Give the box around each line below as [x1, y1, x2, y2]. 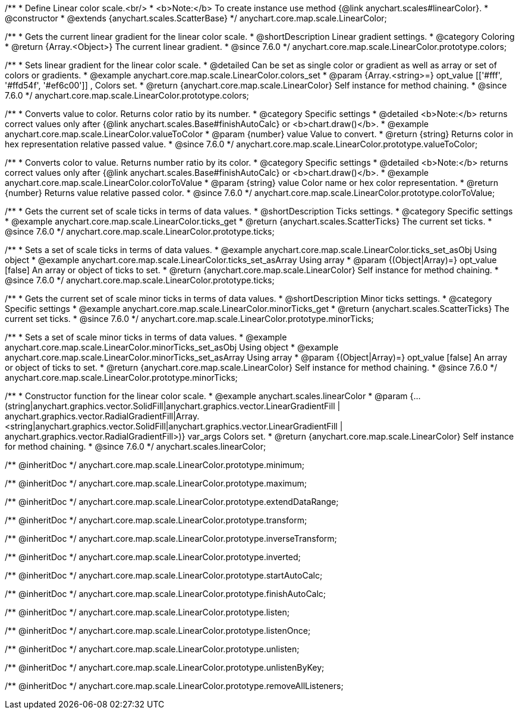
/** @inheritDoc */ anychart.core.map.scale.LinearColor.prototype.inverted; [5, 552, 301, 562]
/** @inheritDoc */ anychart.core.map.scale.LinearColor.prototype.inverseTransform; [5, 533, 337, 544]
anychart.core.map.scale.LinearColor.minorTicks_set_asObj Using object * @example [5, 342, 339, 352]
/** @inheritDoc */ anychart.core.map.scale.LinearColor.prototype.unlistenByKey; [5, 662, 325, 672]
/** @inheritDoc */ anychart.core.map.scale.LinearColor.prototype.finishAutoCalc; [5, 589, 326, 599]
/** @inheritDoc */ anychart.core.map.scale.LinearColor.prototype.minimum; [5, 460, 305, 470]
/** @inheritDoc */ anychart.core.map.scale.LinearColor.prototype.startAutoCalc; [5, 570, 323, 580]
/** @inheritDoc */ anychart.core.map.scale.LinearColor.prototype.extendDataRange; [5, 497, 339, 507]
